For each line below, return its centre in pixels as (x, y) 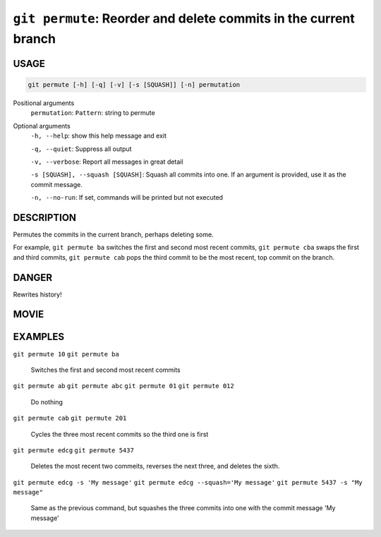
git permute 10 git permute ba (66, 354)
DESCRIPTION (45, 218)
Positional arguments (44, 103)
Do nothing (47, 402)
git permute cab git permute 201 (70, 418)
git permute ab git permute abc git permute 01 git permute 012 (123, 386)
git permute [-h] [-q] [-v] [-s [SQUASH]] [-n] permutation (134, 84)
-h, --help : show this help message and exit (99, 136)
